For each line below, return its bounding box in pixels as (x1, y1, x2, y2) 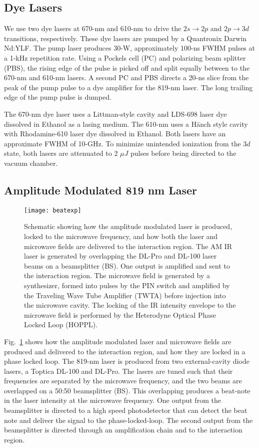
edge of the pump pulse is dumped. (4, 92, 111, 102)
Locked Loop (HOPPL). (24, 319, 98, 330)
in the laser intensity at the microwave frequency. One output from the (4, 395, 221, 405)
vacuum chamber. (4, 157, 58, 168)
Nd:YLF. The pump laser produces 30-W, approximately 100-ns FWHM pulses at (4, 43, 255, 53)
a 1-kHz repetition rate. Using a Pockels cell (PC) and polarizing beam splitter (4, 52, 246, 63)
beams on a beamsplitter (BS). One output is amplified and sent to (24, 260, 230, 271)
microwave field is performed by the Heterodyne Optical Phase (24, 309, 216, 320)
